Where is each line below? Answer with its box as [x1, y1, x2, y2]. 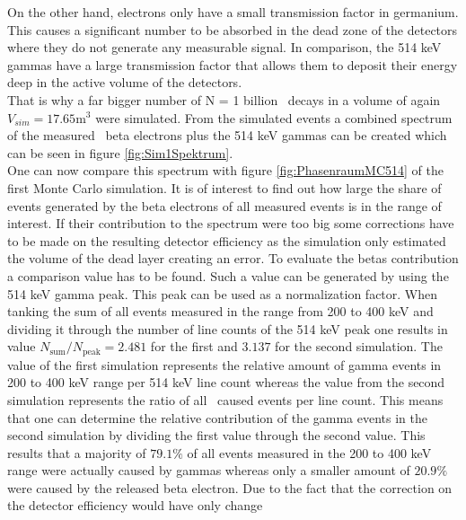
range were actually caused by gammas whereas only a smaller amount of [7, 461, 410, 480]
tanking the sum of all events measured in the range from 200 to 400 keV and [7, 302, 434, 321]
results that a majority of [7, 443, 146, 462]
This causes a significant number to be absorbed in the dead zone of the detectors [7, 20, 458, 39]
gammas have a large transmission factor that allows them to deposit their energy [7, 55, 458, 74]
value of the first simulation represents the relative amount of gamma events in [7, 355, 442, 374]
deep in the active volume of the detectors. [7, 73, 242, 92]
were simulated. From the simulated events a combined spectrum [95, 108, 453, 127]
